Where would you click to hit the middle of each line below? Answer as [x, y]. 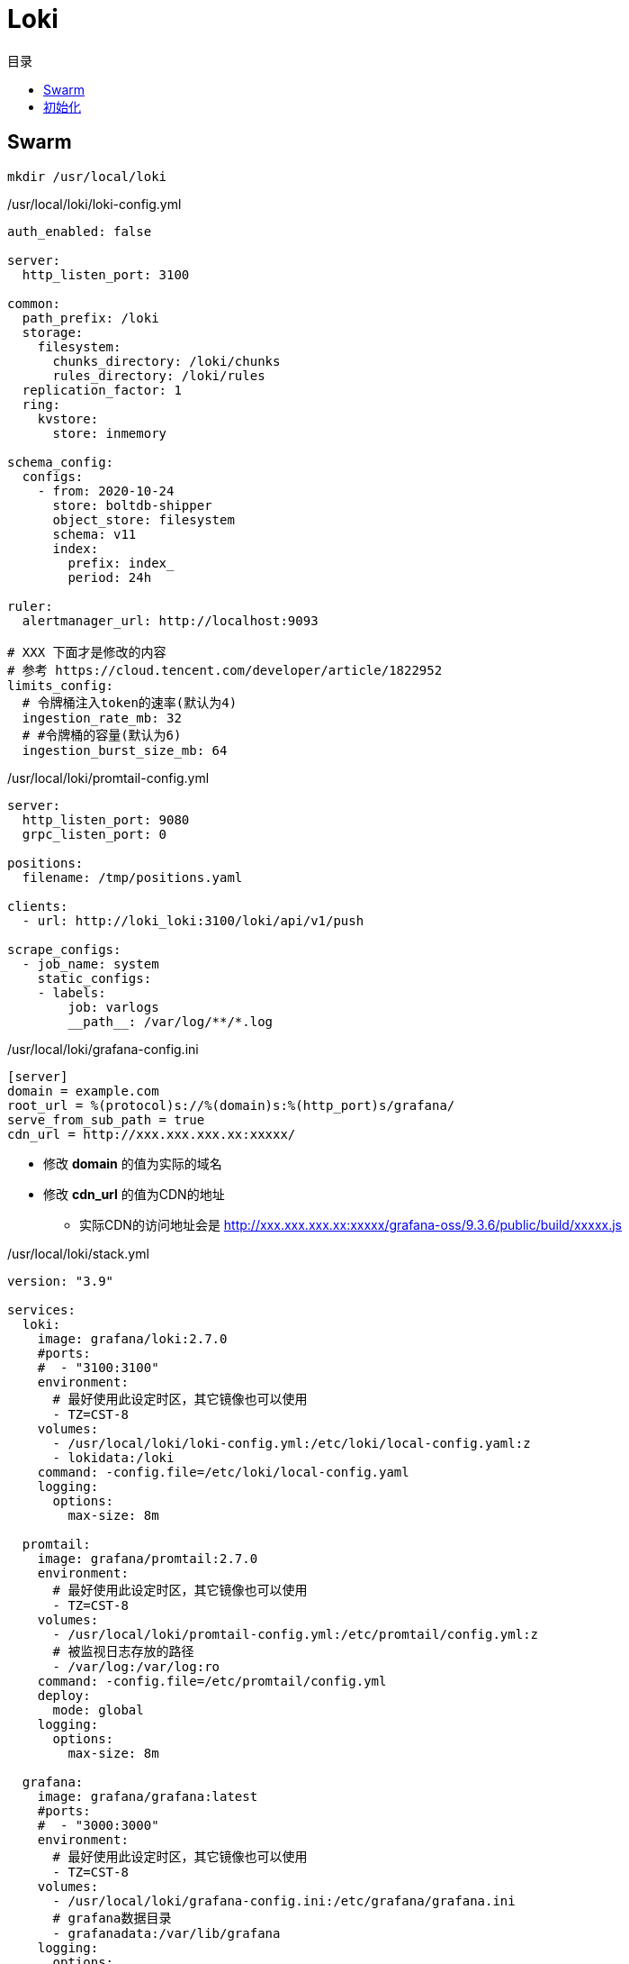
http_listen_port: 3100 [106, 274]
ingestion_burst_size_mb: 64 [125, 750]
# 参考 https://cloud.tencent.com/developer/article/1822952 [225, 670]
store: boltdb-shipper [132, 505]
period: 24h [110, 577]
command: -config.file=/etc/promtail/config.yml [212, 1681]
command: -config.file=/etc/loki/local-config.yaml [223, 1472]
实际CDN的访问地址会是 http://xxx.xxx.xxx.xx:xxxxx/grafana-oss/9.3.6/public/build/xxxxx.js [350, 1224]
